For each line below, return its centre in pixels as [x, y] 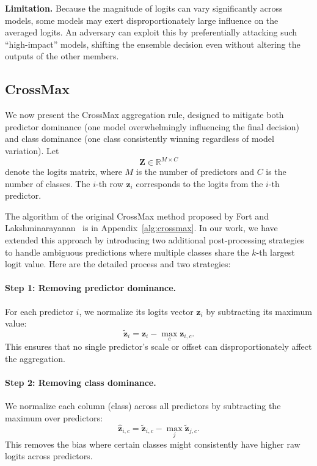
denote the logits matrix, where [64, 172]
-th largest [275, 252]
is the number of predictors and [195, 172]
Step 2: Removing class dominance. [81, 382]
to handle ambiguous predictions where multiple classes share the [127, 252]
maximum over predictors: [54, 417]
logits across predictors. [49, 456]
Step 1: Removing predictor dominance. [90, 288]
